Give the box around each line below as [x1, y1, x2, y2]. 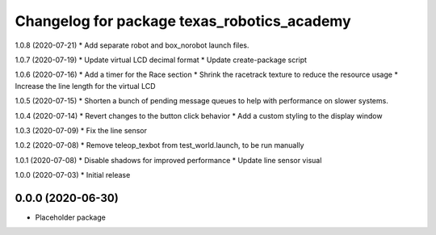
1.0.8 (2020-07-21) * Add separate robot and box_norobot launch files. [15, 40, 249, 50]
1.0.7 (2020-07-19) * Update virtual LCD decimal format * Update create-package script [15, 55, 307, 65]
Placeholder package [35, 212, 107, 222]
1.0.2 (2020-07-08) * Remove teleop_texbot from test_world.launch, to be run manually [15, 141, 304, 150]
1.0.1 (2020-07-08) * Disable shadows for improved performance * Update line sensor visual [15, 155, 322, 165]
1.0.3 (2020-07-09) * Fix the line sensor [15, 125, 148, 135]
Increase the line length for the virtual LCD [15, 81, 157, 90]
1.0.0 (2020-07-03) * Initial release [15, 170, 131, 180]
